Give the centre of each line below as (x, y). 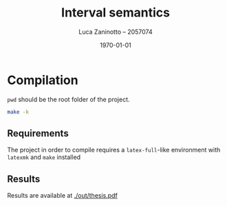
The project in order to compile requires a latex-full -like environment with (114, 150)
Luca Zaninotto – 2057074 (116, 32)
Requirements (38, 133)
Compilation (43, 80)
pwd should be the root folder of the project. (68, 99)
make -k (18, 112)
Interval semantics (116, 13)
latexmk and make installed (44, 157)
